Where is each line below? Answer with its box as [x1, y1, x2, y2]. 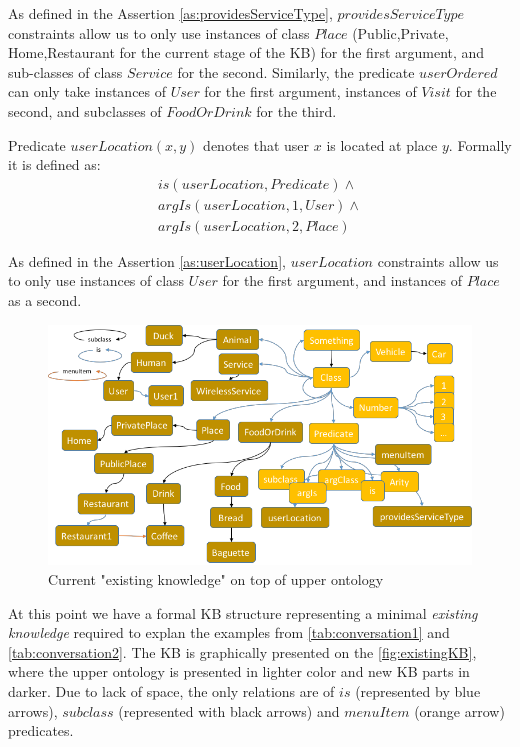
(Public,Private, [352, 22, 449, 43]
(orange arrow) [414, 700, 505, 721]
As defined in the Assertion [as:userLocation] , [8, 250, 286, 271]
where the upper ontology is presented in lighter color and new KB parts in [8, 661, 470, 682]
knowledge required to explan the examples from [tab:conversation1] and [8, 622, 450, 643]
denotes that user [203, 134, 310, 155]
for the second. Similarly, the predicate [177, 61, 415, 82]
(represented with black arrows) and [118, 700, 340, 721]
